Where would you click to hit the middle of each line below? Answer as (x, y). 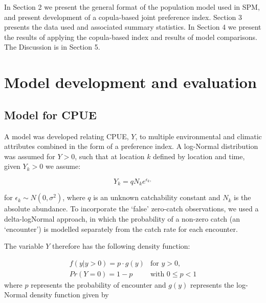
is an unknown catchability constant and (157, 197)
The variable (24, 246)
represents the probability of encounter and (98, 284)
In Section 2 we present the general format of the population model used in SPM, (132, 7)
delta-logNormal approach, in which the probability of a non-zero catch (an (122, 219)
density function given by (69, 295)
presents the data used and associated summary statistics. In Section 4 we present (133, 27)
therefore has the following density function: (121, 246)
